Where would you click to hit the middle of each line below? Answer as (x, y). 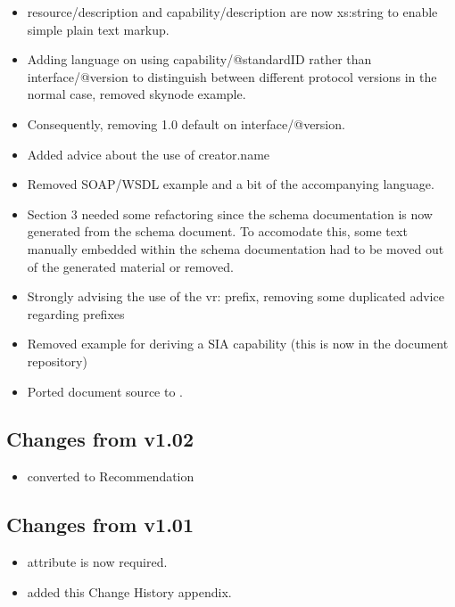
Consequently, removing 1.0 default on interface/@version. (186, 123)
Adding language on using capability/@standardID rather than (199, 59)
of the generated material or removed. (130, 266)
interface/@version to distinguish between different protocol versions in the (232, 76)
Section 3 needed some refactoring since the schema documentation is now (230, 213)
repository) (57, 361)
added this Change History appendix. (129, 591)
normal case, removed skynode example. (136, 94)
